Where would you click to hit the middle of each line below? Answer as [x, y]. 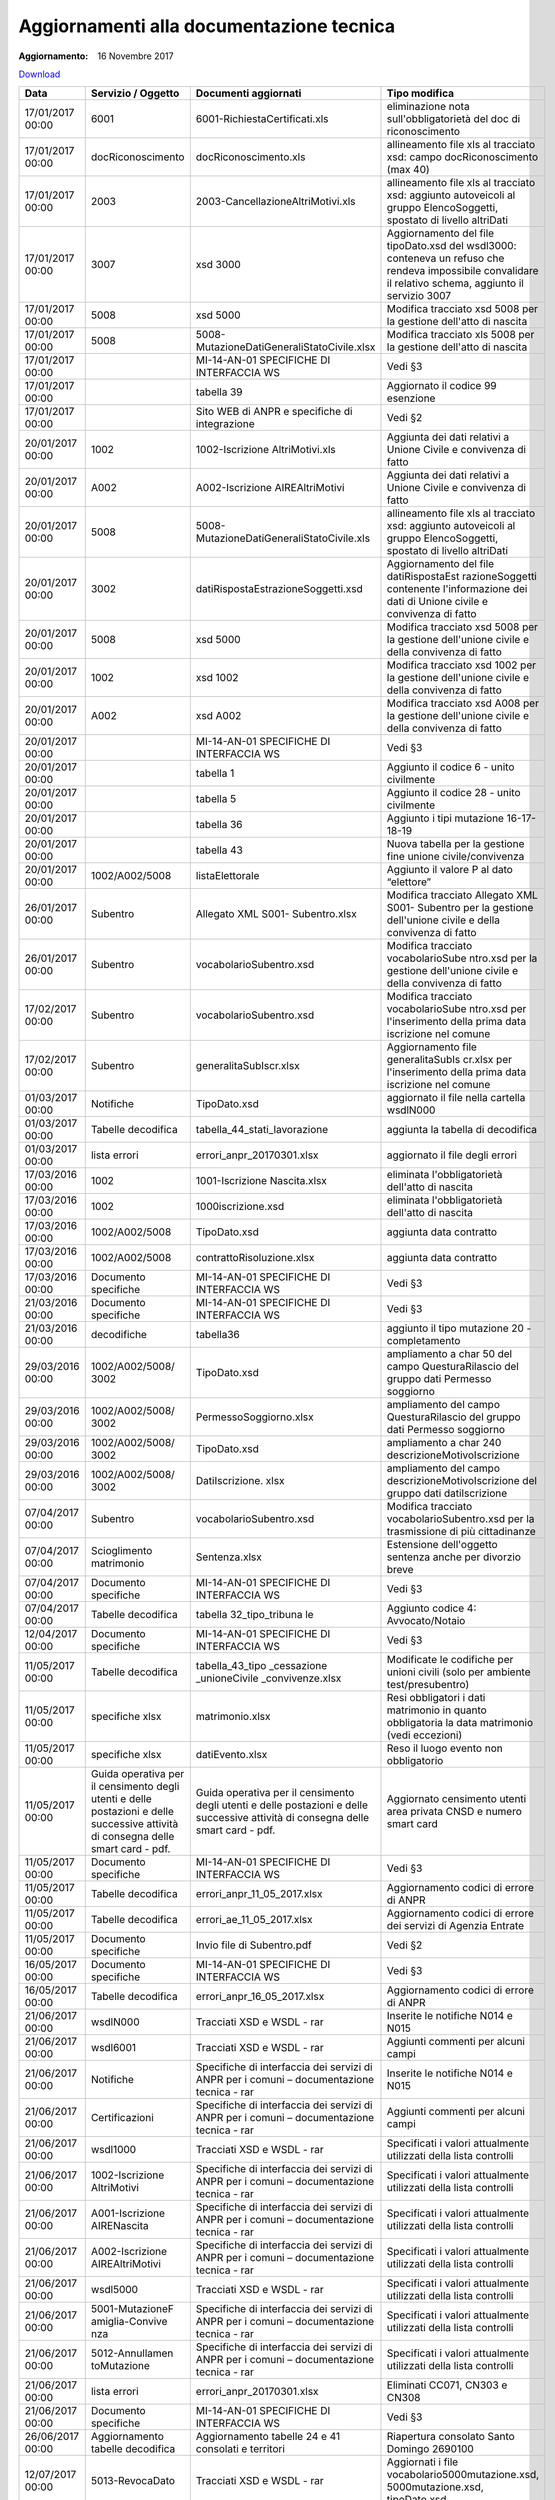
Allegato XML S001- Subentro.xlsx [276, 914]
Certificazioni [122, 2118]
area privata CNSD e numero [454, 1812]
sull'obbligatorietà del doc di [453, 119]
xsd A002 [218, 716]
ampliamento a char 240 [444, 1443]
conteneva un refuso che [445, 258]
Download [39, 74]
